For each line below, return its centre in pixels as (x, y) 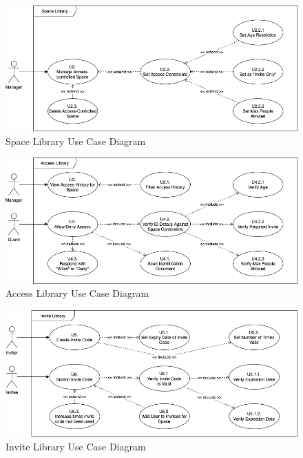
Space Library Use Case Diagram (76, 141)
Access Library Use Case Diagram (77, 293)
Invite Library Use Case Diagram (76, 446)
